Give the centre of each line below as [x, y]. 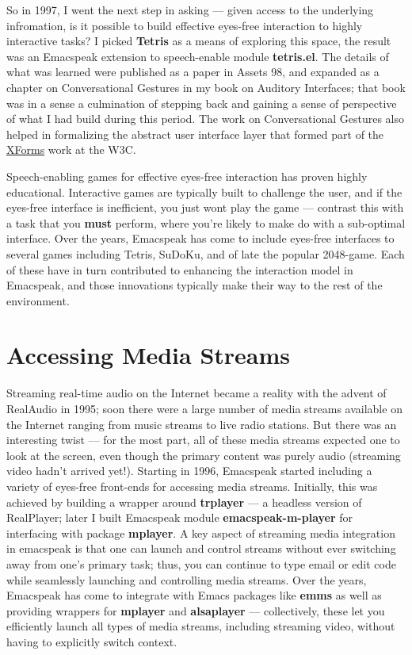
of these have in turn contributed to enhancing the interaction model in [180, 269]
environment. [38, 300]
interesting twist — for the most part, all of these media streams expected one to [203, 440]
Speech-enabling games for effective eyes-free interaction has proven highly [187, 176]
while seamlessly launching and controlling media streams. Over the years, [187, 579]
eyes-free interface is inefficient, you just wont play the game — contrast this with [205, 207]
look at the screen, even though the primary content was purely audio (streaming [204, 455]
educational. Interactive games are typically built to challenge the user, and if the [204, 192]
